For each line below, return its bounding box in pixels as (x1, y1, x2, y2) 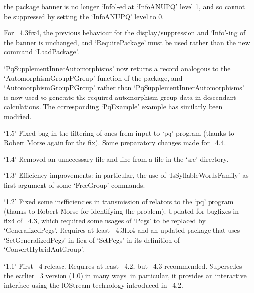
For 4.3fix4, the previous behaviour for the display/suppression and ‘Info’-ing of (4, 27, 246, 38)
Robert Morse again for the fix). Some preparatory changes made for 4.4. (4, 137, 226, 147)
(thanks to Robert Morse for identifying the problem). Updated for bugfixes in (4, 206, 239, 216)
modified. (4, 111, 32, 121)
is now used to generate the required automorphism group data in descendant (4, 92, 236, 102)
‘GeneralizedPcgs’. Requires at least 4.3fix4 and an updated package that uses (4, 225, 240, 235)
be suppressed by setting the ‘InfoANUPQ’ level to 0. (4, 11, 164, 21)
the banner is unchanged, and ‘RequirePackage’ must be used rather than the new (4, 37, 250, 47)
